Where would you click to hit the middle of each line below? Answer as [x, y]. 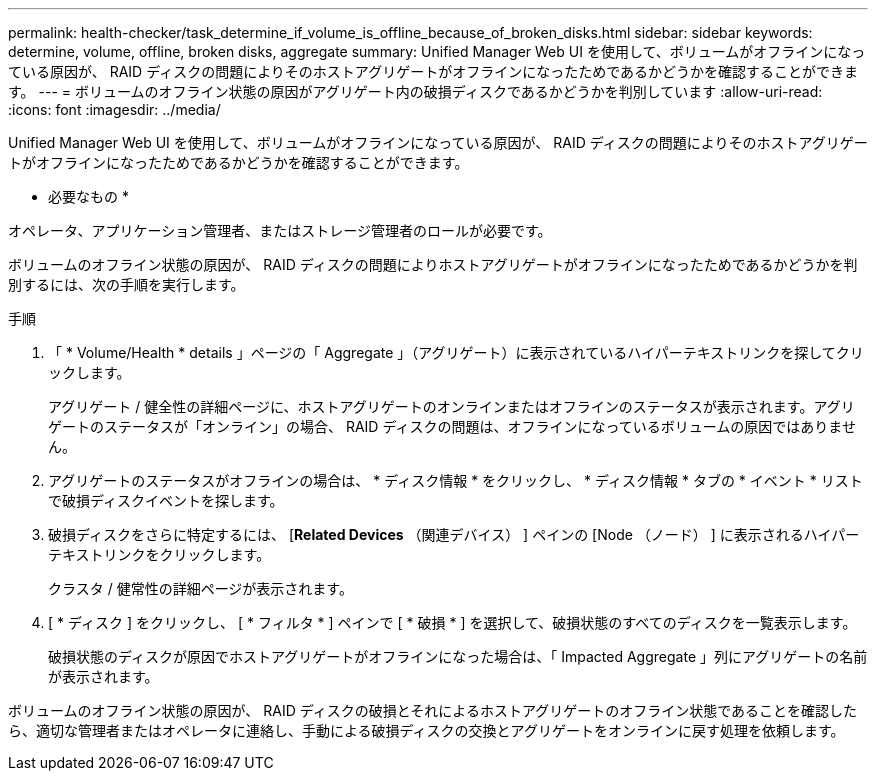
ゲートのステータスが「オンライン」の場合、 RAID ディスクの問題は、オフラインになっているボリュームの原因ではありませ [452, 426]
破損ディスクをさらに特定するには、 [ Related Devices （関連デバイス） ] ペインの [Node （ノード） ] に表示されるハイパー [454, 534]
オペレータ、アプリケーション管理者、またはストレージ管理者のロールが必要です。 [280, 230]
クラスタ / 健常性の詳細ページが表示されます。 [200, 588]
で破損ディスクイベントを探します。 [166, 500]
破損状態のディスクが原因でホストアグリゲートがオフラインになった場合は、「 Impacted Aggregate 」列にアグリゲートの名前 [458, 656]
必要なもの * [88, 196]
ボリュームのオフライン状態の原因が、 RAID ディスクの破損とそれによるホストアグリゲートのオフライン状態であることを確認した [433, 710]
